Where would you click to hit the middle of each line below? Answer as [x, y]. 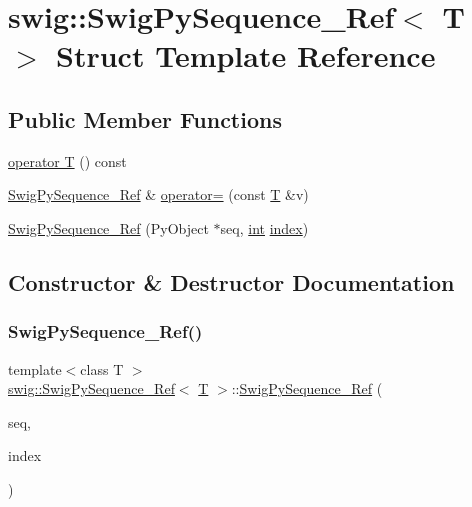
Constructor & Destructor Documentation [231, 281]
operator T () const [67, 160]
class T [102, 368]
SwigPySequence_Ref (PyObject [108, 227]
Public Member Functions [145, 118]
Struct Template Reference [246, 55]
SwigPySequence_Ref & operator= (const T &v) [158, 194]
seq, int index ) [264, 227]
